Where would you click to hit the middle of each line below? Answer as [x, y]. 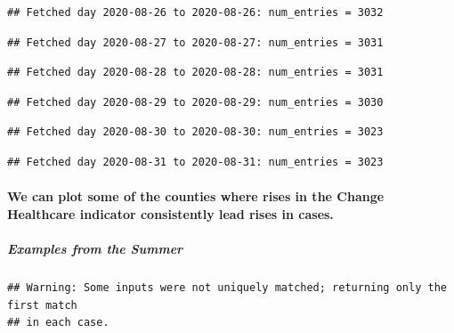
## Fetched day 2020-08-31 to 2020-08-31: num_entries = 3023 [195, 162]
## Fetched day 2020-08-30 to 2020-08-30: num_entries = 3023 [195, 132]
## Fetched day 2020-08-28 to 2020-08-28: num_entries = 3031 [195, 73]
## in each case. [58, 323]
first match [42, 305]
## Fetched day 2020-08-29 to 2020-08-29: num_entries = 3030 [195, 102]
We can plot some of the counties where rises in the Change [196, 196]
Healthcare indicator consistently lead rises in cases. [170, 213]
